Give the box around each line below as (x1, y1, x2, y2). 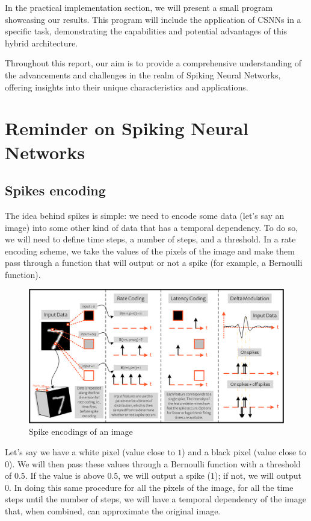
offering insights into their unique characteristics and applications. (5, 80, 248, 93)
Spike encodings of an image (29, 425, 133, 438)
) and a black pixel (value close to (182, 446, 307, 458)
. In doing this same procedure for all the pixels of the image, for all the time (9, 481, 294, 493)
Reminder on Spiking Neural (5, 116, 248, 141)
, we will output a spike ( (118, 469, 211, 482)
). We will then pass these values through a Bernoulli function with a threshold (9, 457, 301, 470)
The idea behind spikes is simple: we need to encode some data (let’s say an (5, 209, 285, 221)
